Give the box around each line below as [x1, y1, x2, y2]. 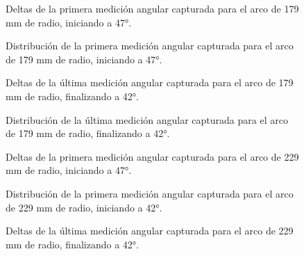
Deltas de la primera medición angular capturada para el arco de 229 [6, 149, 299, 163]
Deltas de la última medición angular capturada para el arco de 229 [6, 223, 294, 238]
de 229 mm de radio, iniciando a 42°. [6, 200, 162, 214]
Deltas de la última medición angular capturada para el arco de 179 [6, 75, 294, 90]
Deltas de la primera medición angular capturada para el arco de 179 [6, 1, 299, 15]
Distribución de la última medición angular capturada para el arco [6, 112, 288, 127]
